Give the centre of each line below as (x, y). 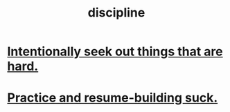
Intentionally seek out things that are (115, 52)
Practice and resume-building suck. (113, 98)
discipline (116, 13)
